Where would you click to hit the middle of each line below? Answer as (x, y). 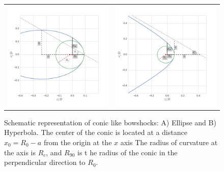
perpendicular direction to (45, 162)
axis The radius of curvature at (169, 142)
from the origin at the (78, 142)
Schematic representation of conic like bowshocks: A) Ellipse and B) (110, 122)
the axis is (20, 152)
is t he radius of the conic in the (127, 152)
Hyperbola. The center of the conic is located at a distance (96, 132)
